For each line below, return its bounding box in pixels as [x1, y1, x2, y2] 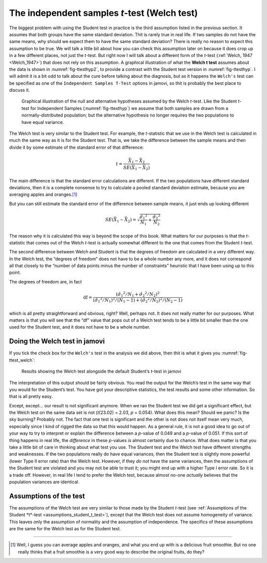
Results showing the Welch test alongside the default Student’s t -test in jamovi [21, 368, 181, 374]
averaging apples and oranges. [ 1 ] [9, 191, 78, 198]
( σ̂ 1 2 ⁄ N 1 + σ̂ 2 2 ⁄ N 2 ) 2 [116, 290, 160, 298]
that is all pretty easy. [9, 394, 53, 399]
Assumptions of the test [9, 492, 85, 500]
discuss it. [9, 87, 30, 93]
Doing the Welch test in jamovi [9, 337, 105, 345]
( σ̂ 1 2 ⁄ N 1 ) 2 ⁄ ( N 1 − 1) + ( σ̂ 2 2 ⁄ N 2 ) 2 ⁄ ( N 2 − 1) [92, 296, 183, 304]
